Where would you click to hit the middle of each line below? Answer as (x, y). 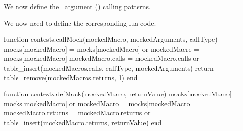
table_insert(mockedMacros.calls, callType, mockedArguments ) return (109, 67)
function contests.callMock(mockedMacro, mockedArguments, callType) (111, 39)
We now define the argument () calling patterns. (77, 6)
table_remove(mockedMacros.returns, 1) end (71, 77)
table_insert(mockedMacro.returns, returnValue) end (83, 122)
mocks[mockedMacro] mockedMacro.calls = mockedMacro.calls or (102, 58)
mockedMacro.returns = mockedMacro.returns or (77, 113)
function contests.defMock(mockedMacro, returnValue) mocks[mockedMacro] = (122, 94)
